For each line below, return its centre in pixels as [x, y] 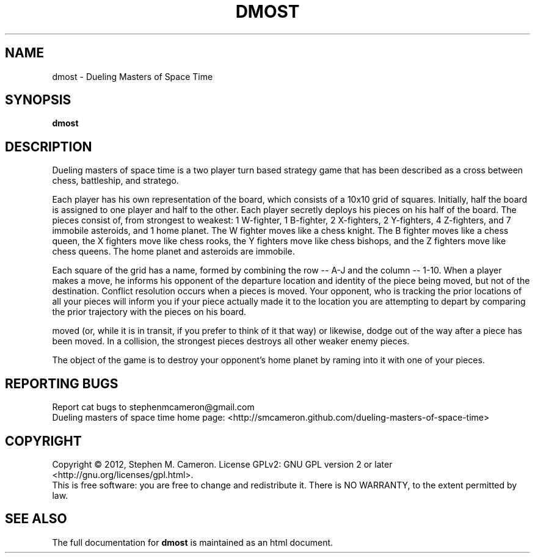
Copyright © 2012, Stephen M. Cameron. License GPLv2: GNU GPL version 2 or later [222, 464]
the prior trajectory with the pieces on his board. [149, 312]
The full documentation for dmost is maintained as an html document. [193, 542]
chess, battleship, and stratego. [115, 181]
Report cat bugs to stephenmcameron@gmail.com [153, 407]
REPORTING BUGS [62, 383]
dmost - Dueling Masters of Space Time [133, 76]
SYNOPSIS [38, 100]
